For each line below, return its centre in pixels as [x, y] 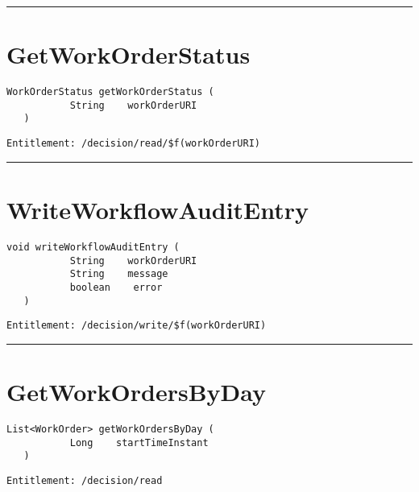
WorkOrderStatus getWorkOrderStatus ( [110, 92]
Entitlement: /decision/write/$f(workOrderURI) [137, 326]
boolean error [116, 287]
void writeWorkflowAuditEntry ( [93, 247]
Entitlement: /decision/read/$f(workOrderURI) [133, 144]
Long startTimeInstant [139, 442]
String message [119, 274]
